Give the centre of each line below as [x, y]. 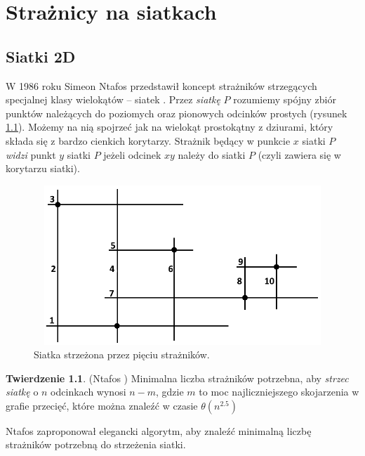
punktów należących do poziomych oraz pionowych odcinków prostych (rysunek [177, 113]
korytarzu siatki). [43, 168]
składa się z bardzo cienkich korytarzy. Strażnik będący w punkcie [148, 140]
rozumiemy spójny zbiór [285, 99]
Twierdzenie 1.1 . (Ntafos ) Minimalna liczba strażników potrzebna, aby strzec [177, 378]
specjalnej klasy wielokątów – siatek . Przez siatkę [113, 99]
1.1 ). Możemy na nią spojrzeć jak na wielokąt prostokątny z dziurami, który [170, 127]
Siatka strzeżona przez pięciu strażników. [122, 354]
